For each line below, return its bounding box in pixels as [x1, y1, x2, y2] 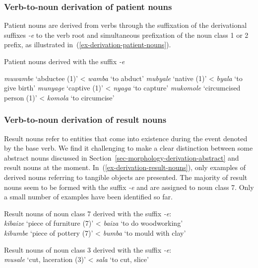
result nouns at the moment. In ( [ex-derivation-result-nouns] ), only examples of [4, 162, 246, 173]
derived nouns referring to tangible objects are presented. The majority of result [4, 172, 248, 182]
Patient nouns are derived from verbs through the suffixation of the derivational [4, 20, 247, 30]
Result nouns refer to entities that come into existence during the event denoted [4, 133, 248, 143]
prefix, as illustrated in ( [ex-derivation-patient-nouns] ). [4, 39, 171, 50]
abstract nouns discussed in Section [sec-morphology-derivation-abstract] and [4, 152, 239, 163]
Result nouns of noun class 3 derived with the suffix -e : [4, 244, 172, 255]
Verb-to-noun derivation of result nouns [4, 113, 167, 126]
